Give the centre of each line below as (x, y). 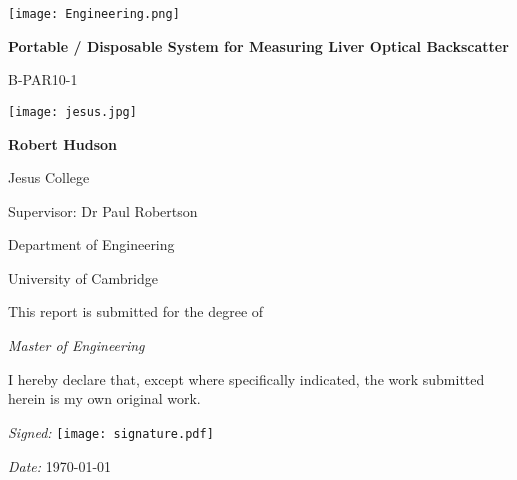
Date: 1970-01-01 (60, 465)
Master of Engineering (76, 345)
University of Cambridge (83, 277)
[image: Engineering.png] (94, 14)
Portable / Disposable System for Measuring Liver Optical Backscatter (258, 45)
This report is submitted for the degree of (136, 311)
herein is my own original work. (104, 398)
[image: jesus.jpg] (72, 111)
